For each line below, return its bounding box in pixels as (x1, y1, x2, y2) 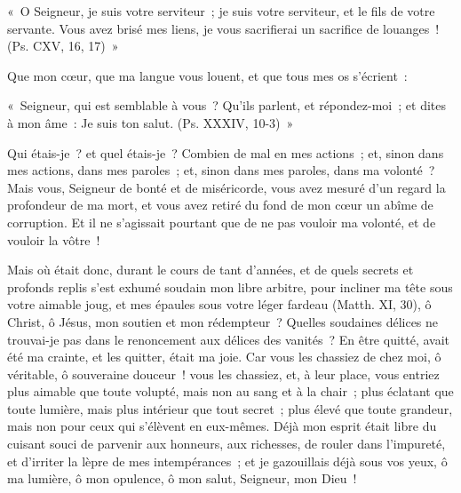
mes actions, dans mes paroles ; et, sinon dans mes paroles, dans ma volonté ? (7, 161, 435, 179)
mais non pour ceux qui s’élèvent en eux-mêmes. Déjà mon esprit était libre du (7, 417, 437, 435)
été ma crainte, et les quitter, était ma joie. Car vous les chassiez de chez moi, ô (7, 347, 441, 366)
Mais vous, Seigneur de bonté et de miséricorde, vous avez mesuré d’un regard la (7, 178, 446, 196)
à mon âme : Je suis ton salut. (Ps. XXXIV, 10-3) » (7, 113, 294, 131)
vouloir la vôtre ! (7, 230, 100, 249)
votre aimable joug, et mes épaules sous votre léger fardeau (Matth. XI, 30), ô (7, 295, 432, 314)
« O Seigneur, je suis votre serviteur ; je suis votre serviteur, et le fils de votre (7, 2, 435, 20)
